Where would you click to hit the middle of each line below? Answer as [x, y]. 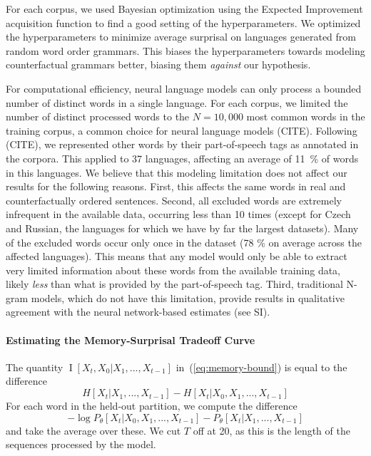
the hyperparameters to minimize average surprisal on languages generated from [181, 37]
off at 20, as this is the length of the [271, 430]
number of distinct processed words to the [98, 116]
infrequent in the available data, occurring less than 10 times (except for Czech [178, 214]
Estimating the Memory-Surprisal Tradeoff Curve [131, 340]
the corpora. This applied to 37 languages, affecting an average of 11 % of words [182, 158]
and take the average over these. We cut [93, 430]
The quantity [35, 367]
